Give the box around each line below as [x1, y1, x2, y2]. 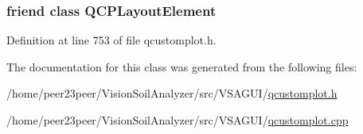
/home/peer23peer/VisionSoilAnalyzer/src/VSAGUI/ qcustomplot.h [6, 85, 338, 101]
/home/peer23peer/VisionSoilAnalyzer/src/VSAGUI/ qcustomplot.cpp [6, 112, 349, 128]
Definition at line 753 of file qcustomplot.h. [6, 32, 217, 48]
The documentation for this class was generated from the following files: [6, 58, 357, 75]
